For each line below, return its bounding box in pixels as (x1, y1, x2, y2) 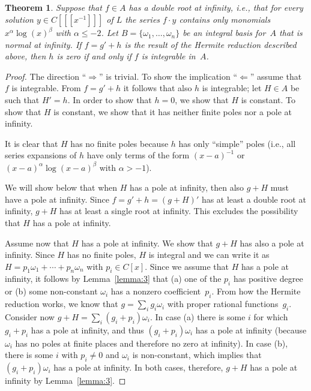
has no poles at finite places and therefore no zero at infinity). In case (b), (15, 336, 288, 349)
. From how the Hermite (211, 285, 301, 297)
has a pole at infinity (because (195, 323, 307, 336)
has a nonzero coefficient (110, 285, 201, 297)
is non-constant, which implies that (132, 348, 262, 361)
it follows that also (123, 82, 192, 94)
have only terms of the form (86, 149, 190, 161)
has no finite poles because (70, 137, 169, 149)
